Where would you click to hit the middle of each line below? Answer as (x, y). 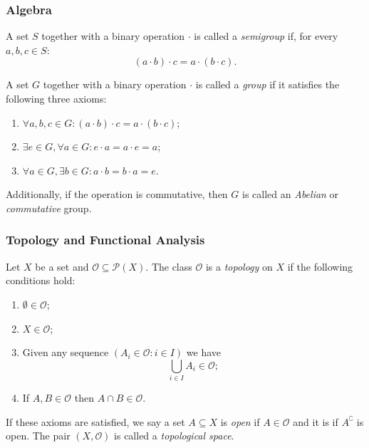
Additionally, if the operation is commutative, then (117, 194)
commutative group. (49, 208)
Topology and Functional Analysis (105, 240)
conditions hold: (41, 280)
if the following (320, 266)
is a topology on (239, 266)
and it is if (316, 421)
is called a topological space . (174, 436)
